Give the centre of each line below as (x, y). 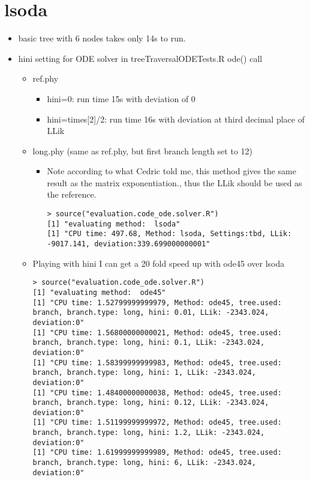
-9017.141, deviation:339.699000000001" (129, 244)
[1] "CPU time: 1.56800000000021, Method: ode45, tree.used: (157, 333)
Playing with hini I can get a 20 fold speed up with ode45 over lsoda (159, 263)
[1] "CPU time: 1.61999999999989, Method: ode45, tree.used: (157, 453)
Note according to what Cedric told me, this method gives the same (171, 171)
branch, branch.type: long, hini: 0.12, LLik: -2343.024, (151, 403)
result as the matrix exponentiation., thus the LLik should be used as (174, 182)
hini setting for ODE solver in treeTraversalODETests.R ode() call (140, 58)
